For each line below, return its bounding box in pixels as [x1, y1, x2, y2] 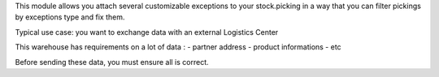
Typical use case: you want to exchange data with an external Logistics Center [15, 27, 279, 36]
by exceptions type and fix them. [15, 12, 125, 22]
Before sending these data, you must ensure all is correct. [15, 57, 209, 66]
